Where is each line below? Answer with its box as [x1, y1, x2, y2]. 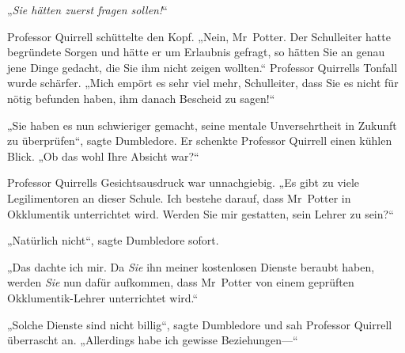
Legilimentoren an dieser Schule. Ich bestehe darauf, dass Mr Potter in [7, 189, 351, 206]
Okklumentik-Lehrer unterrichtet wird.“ [7, 289, 199, 306]
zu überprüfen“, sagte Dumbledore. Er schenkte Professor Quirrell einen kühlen [7, 132, 392, 149]
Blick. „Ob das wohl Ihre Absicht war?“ [7, 147, 199, 164]
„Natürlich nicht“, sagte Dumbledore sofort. [7, 232, 219, 249]
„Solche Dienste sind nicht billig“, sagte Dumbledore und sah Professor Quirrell [7, 316, 392, 332]
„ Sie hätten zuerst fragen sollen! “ [7, 2, 168, 17]
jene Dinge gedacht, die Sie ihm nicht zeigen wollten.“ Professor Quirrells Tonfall [7, 59, 398, 75]
